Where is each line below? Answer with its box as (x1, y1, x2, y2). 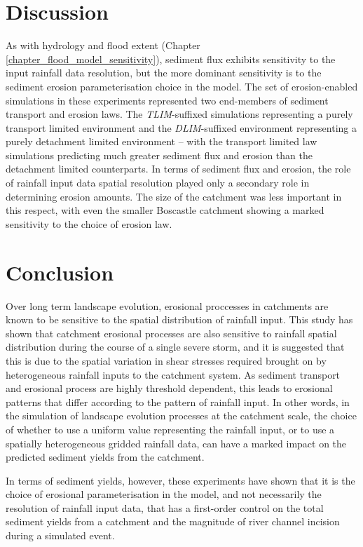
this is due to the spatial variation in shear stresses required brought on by (6, 353, 327, 367)
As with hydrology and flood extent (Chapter (6, 38, 200, 53)
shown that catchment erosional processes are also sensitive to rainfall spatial (6, 325, 337, 340)
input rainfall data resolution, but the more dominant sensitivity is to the (6, 65, 322, 80)
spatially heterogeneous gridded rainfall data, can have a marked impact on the (6, 435, 347, 450)
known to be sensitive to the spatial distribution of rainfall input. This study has (6, 312, 353, 327)
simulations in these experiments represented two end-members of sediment (6, 93, 329, 107)
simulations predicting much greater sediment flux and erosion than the (6, 147, 313, 162)
